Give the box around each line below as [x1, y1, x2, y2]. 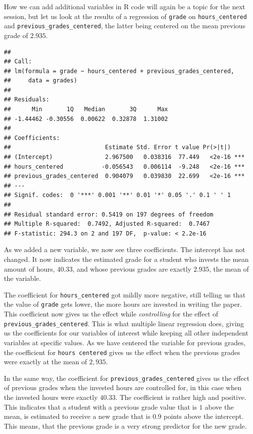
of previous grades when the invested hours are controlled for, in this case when [4, 382, 242, 393]
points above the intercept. [163, 411, 244, 421]
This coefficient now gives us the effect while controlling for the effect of [4, 309, 218, 319]
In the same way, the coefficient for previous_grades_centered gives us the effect [4, 373, 250, 383]
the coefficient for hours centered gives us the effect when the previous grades [4, 347, 240, 357]
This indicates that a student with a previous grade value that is [4, 401, 197, 412]
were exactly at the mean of [4, 356, 87, 367]
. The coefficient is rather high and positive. [115, 392, 247, 402]
